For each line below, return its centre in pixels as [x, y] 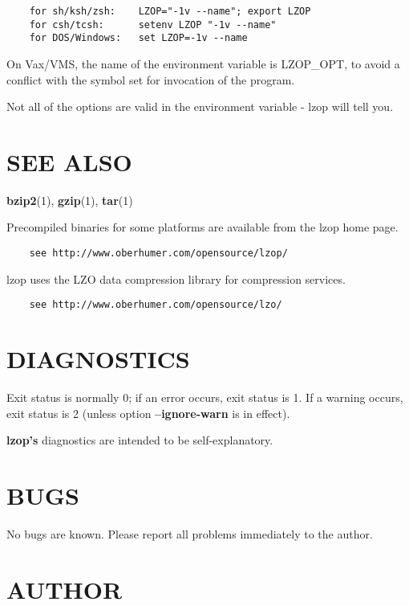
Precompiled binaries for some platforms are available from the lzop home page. [202, 227]
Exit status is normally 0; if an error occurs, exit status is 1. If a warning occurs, [205, 397]
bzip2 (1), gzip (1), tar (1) [70, 200]
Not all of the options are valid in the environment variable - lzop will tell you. [200, 106]
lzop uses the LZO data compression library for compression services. [176, 278]
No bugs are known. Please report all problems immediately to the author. [190, 534]
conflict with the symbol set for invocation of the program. [151, 79]
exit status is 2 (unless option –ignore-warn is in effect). [148, 413]
